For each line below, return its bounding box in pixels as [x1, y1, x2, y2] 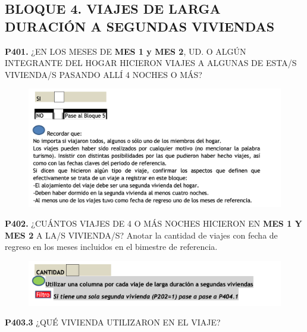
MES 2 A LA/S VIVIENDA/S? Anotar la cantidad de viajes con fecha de [5, 228, 278, 241]
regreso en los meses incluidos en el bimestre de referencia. [5, 240, 218, 253]
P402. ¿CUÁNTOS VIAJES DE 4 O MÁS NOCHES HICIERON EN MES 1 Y [5, 217, 302, 230]
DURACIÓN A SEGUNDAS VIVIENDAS [5, 17, 275, 35]
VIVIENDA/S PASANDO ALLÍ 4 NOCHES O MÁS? [5, 68, 202, 80]
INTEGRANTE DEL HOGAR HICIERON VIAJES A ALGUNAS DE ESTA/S [5, 57, 297, 69]
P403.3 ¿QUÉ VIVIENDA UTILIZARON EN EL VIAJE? [5, 316, 221, 328]
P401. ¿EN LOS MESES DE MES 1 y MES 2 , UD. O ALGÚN [5, 45, 246, 57]
